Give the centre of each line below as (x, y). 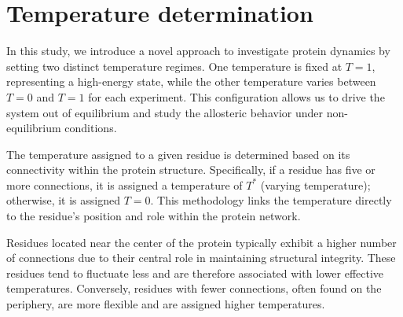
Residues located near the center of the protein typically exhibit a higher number (201, 242)
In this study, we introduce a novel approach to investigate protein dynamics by (198, 51)
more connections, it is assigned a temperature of (125, 184)
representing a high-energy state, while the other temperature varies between (191, 81)
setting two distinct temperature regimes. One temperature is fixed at (174, 66)
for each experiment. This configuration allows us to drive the (236, 96)
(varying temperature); (315, 184)
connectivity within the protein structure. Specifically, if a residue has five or (191, 170)
